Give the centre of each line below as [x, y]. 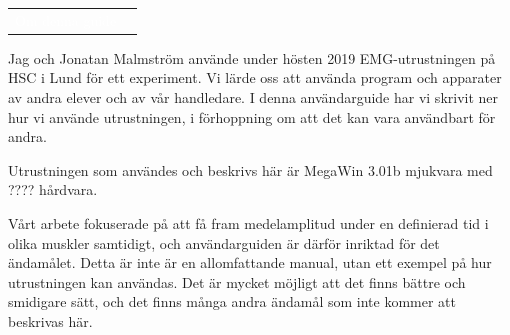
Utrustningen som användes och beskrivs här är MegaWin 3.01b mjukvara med [250, 169]
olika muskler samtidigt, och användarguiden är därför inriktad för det [224, 242]
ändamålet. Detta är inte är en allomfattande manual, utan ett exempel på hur [250, 262]
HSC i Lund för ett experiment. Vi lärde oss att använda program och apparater [255, 77]
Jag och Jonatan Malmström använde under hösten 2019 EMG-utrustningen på [252, 57]
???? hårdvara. [53, 189]
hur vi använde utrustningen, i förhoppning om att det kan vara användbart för [252, 116]
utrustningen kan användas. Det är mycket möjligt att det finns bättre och [237, 281]
